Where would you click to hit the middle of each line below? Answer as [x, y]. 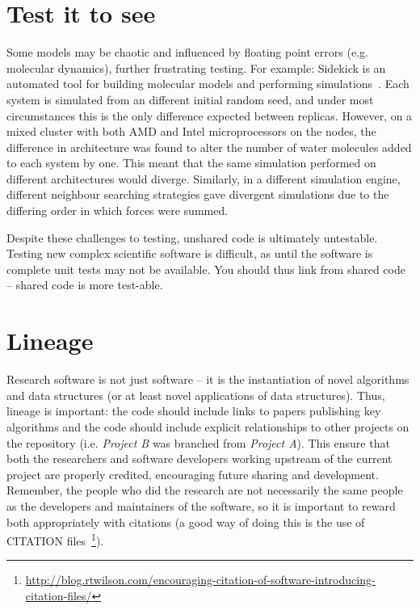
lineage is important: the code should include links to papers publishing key [194, 411]
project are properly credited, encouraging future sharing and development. [193, 474]
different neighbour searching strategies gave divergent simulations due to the [198, 194]
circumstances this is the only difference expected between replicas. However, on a [210, 115]
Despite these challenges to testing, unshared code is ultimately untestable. [192, 237]
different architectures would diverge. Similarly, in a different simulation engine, [204, 178]
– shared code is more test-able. [85, 285]
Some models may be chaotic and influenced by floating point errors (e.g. [187, 52]
